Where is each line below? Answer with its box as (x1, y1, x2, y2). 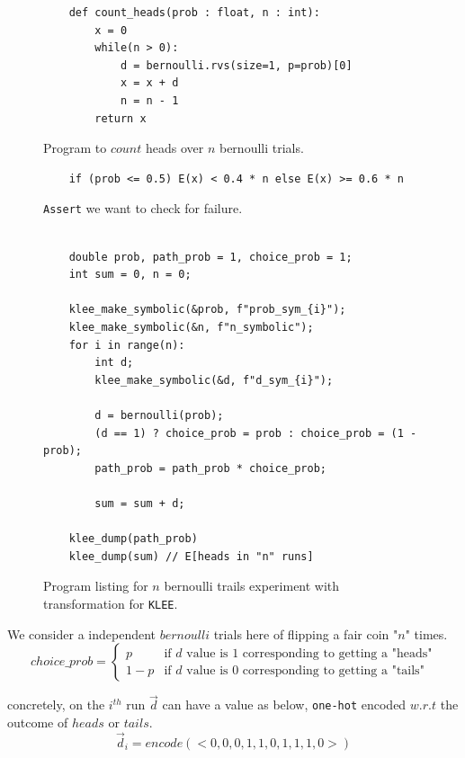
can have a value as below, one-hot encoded (162, 695, 407, 714)
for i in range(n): (68, 338, 185, 352)
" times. (405, 624, 448, 643)
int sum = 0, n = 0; (68, 268, 192, 281)
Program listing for (43, 576, 148, 595)
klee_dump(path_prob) (68, 532, 198, 546)
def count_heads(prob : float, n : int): (68, 6, 320, 19)
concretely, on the (7, 695, 105, 714)
